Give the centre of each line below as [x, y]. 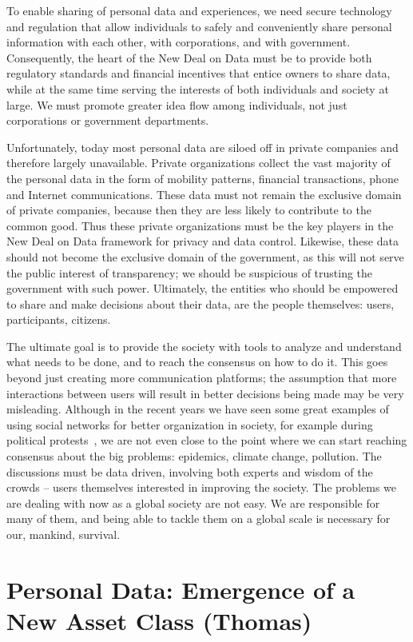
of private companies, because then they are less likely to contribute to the [189, 210]
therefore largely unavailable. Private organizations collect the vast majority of [199, 163]
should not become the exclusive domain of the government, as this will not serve [205, 256]
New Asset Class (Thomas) [159, 620]
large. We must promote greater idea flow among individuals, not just [177, 104]
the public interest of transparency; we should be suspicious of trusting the [190, 272]
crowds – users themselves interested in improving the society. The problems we [202, 487]
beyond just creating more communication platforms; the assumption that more [202, 378]
